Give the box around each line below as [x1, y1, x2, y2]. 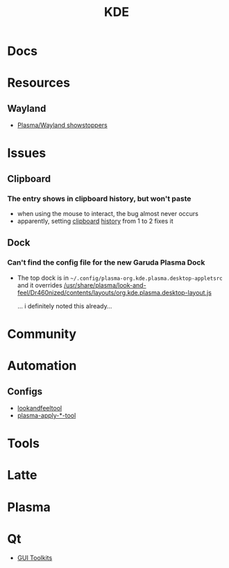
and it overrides [17, 281, 62, 289]
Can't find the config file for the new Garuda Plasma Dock [7, 258, 205, 267]
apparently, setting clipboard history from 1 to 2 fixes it [17, 217, 173, 226]
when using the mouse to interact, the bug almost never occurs [17, 210, 199, 218]
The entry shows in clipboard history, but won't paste [7, 194, 192, 203]
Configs [7, 385, 43, 397]
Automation [7, 358, 77, 374]
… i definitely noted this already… [17, 301, 112, 310]
